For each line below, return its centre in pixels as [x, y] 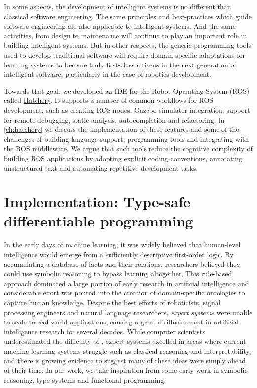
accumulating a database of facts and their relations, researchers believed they [122, 264]
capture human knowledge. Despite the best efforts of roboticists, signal [112, 302]
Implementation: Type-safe [97, 202]
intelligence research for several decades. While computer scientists [105, 331]
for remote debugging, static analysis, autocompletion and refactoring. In [114, 119]
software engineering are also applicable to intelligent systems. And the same [120, 26]
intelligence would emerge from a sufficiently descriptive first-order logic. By [119, 254]
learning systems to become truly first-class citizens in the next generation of [120, 64]
